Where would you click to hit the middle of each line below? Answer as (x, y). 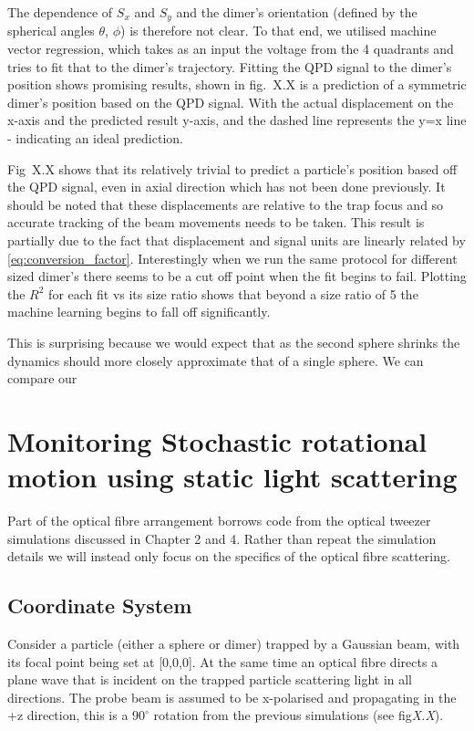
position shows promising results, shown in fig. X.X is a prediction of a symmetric (237, 84)
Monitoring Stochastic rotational (217, 440)
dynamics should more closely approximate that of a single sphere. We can (216, 360)
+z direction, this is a (68, 715)
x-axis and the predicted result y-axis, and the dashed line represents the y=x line (237, 120)
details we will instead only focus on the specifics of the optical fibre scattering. (229, 556)
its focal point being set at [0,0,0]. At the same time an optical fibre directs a (223, 661)
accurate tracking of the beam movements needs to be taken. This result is (216, 222)
